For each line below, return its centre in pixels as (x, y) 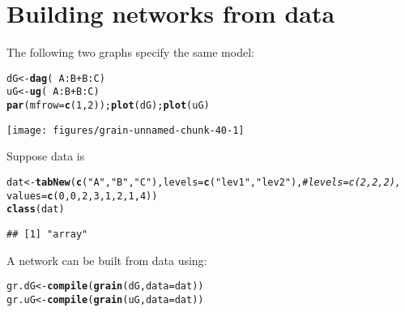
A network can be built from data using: (107, 260)
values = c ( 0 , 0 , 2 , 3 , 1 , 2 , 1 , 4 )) (82, 196)
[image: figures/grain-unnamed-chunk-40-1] (126, 130)
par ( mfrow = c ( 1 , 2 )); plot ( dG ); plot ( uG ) (108, 106)
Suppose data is (46, 156)
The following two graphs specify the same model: (130, 52)
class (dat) (36, 209)
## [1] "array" (47, 234)
